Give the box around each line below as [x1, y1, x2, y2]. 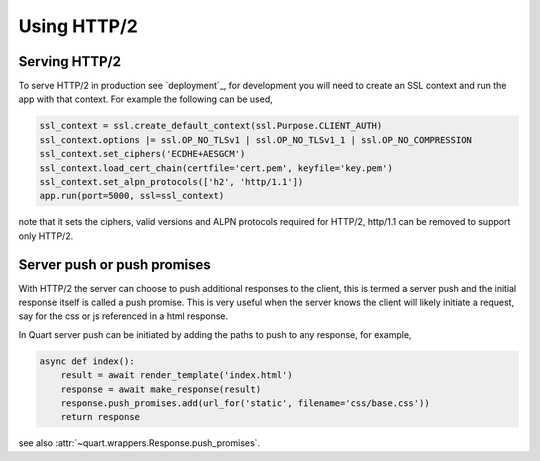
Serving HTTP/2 [18, 53, 122, 70]
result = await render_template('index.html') [60, 370, 294, 381]
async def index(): [39, 355, 135, 367]
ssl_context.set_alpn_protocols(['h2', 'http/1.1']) [39, 176, 304, 187]
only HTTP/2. [18, 230, 74, 242]
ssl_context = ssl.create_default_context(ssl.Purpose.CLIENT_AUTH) [39, 120, 383, 132]
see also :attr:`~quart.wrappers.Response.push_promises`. [18, 437, 260, 449]
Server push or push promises [18, 256, 212, 273]
